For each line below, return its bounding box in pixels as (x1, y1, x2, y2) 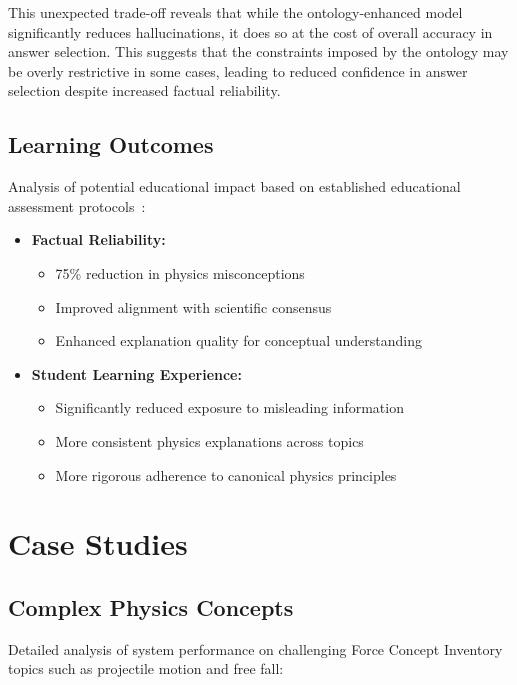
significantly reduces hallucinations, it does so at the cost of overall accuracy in (8, 21, 493, 42)
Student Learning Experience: (31, 363, 242, 384)
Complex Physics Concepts (8, 591, 294, 622)
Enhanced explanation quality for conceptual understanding (55, 330, 422, 351)
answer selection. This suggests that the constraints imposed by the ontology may (8, 41, 509, 62)
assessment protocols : (8, 195, 146, 216)
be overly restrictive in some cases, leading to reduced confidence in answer (8, 60, 468, 81)
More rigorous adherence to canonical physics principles (55, 464, 397, 485)
